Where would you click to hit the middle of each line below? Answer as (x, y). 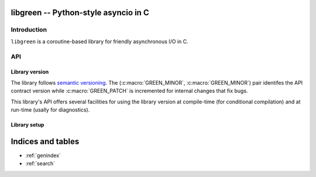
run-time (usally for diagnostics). (50, 110)
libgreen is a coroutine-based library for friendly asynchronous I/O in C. (99, 41)
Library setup (28, 124)
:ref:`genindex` (43, 155)
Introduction (29, 30)
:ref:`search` (40, 164)
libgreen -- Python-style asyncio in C (80, 13)
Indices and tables (45, 141)
